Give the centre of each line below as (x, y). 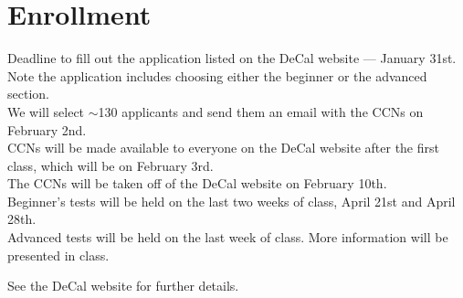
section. (28, 94)
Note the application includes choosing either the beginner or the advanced (217, 75)
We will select (46, 111)
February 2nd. (47, 129)
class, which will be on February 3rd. (110, 165)
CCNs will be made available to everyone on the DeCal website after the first (223, 148)
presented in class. (58, 255)
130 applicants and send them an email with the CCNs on (261, 111)
